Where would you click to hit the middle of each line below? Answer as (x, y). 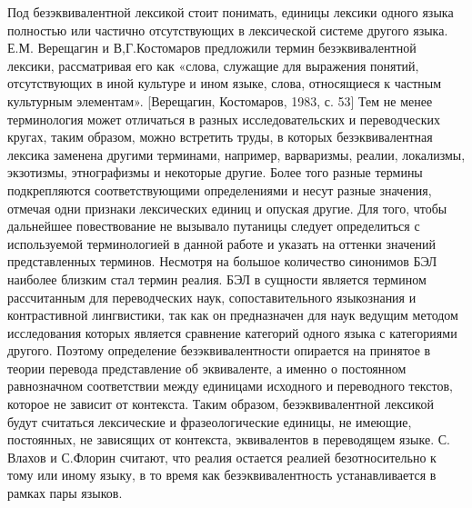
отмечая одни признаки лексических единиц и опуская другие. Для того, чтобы (227, 208)
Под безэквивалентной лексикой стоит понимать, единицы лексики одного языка (231, 12)
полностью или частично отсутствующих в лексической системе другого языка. (228, 30)
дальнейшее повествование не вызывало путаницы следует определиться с (214, 226)
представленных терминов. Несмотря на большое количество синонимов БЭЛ (222, 261)
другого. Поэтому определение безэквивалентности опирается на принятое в (219, 350)
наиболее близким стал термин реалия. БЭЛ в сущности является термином (217, 279)
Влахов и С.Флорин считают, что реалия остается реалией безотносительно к (222, 457)
